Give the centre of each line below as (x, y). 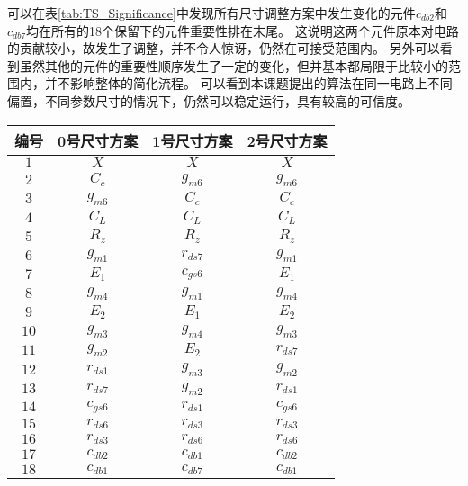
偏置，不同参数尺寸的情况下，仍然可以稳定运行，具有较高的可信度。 (209, 100)
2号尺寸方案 (287, 140)
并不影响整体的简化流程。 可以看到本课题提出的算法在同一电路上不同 (248, 83)
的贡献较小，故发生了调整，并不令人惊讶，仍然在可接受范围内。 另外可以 (224, 48)
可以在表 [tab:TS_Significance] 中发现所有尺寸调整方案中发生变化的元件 (211, 13)
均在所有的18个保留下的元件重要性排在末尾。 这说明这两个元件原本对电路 (243, 30)
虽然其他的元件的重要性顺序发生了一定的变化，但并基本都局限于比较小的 (234, 65)
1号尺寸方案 (193, 140)
